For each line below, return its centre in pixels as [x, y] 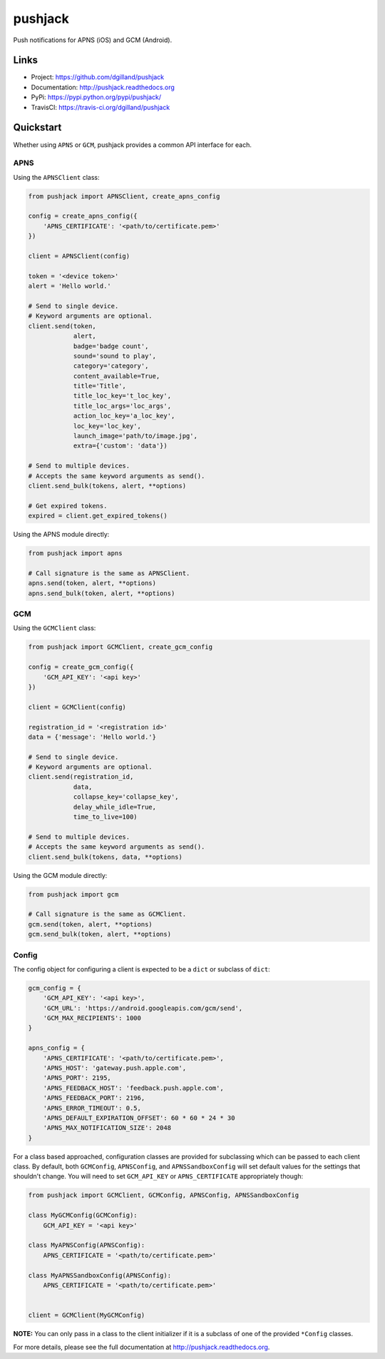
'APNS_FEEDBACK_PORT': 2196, [94, 1098]
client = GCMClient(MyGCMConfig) [87, 1315]
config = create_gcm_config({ [81, 667]
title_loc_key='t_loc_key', [122, 396]
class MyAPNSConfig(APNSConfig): [87, 1245]
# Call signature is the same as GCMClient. [107, 914]
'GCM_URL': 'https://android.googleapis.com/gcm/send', [143, 1008]
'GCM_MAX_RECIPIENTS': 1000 [92, 1018]
